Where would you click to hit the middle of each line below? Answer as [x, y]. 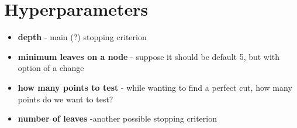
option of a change [51, 68]
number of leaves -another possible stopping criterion [117, 118]
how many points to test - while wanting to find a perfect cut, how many [155, 87]
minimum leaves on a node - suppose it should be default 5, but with [149, 56]
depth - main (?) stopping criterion [82, 37]
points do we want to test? [65, 99]
